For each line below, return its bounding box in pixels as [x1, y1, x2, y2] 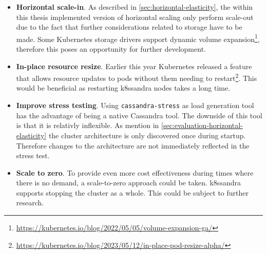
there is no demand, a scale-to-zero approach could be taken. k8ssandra [16, 177, 241, 188]
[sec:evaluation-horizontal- [161, 120, 243, 131]
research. [16, 197, 44, 208]
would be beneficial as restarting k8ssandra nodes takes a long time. [16, 82, 231, 93]
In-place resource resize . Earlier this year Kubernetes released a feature [16, 60, 252, 71]
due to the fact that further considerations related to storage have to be [16, 22, 242, 32]
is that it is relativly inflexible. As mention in [16, 120, 159, 131]
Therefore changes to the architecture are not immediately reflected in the [16, 140, 250, 151]
